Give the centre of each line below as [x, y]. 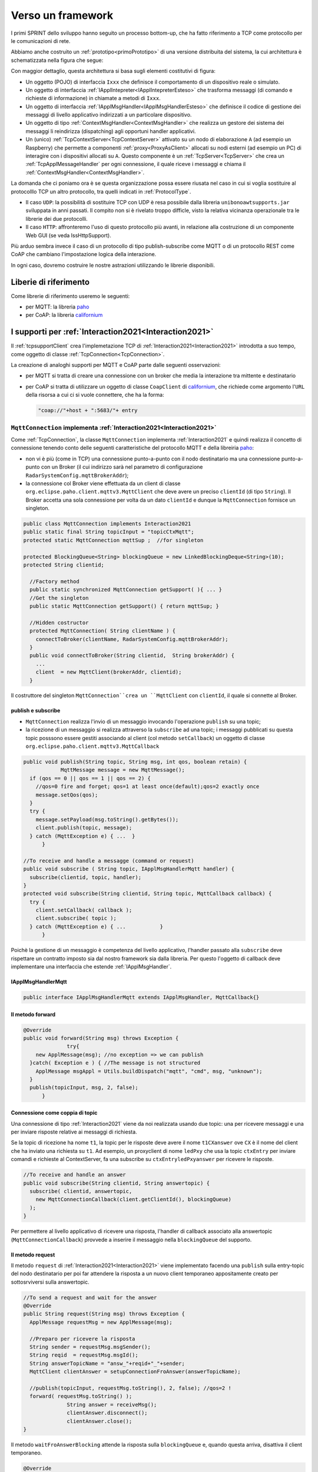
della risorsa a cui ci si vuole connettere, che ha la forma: [95, 395]
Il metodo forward [33, 1014]
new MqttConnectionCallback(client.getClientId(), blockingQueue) [134, 1199]
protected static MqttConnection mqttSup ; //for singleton [113, 540]
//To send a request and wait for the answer [90, 1297]
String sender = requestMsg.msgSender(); [90, 1347]
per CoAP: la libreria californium [64, 315]
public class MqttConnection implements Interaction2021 [107, 524]
